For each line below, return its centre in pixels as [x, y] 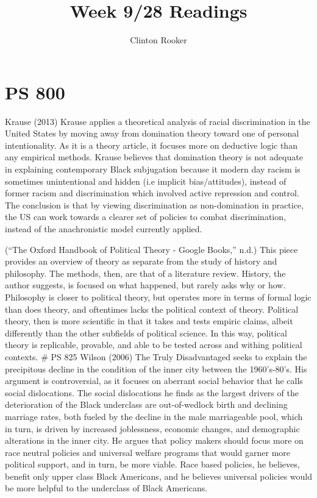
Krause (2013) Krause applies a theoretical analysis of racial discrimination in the [158, 121]
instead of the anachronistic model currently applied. [104, 229]
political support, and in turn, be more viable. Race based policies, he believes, [152, 464]
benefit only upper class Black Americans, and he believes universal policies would [158, 476]
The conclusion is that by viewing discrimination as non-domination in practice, [155, 205]
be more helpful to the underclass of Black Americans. [106, 488]
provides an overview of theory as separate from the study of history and [141, 261]
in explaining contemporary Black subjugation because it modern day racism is [153, 169]
